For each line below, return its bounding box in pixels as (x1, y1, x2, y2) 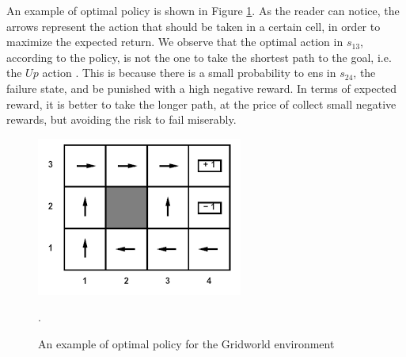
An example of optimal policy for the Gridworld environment (38, 335, 335, 351)
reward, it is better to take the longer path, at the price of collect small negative (6, 95, 397, 112)
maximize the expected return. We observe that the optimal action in (6, 33, 343, 50)
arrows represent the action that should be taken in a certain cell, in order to (6, 17, 381, 34)
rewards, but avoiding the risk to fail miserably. (6, 111, 237, 128)
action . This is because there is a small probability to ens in (42, 64, 336, 81)
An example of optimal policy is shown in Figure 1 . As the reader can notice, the (6, 2, 400, 18)
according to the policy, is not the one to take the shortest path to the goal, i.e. (6, 48, 392, 65)
